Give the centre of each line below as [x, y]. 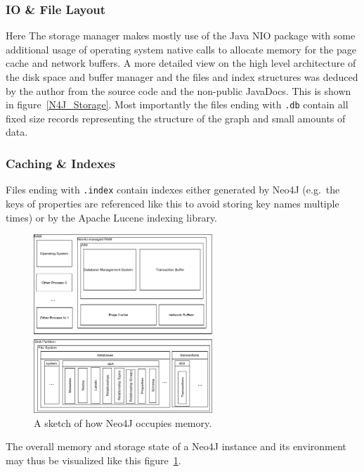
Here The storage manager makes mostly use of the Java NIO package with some [181, 36]
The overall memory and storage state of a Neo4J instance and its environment [176, 446]
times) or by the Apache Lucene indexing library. [112, 217]
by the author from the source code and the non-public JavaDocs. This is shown [178, 90]
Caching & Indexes [60, 163]
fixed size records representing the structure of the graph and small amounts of [176, 118]
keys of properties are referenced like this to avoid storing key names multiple [173, 203]
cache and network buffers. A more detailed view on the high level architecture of [181, 63]
